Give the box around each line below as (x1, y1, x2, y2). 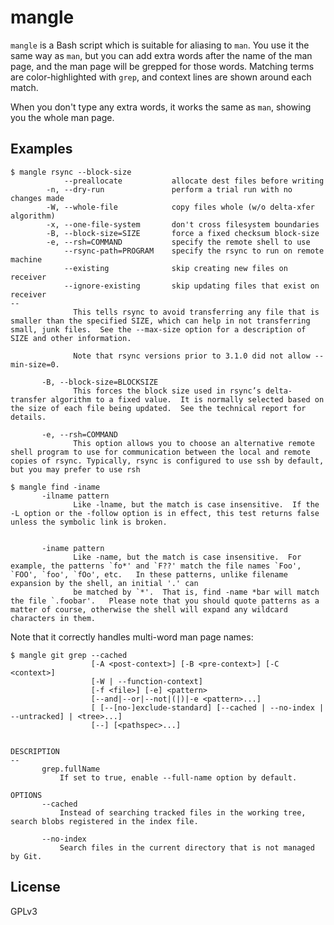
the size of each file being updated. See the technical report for (10, 403, 307, 413)
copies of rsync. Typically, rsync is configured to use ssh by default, (10, 456, 325, 466)
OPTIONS (10, 790, 43, 800)
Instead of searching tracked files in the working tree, (59, 807, 307, 818)
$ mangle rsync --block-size (10, 167, 132, 177)
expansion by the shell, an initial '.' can (10, 578, 199, 588)
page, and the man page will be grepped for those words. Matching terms (10, 60, 315, 72)
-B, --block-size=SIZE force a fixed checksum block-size (46, 228, 320, 238)
